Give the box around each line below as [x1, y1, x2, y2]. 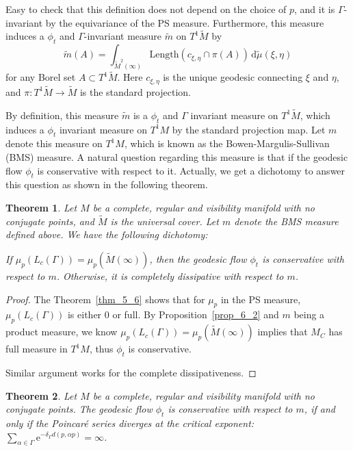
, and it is [294, 2, 335, 16]
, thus [89, 342, 114, 356]
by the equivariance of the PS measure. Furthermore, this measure [45, 15, 324, 29]
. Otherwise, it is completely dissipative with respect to [56, 268, 284, 283]
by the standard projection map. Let [172, 122, 326, 136]
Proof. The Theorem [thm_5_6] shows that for [5, 292, 205, 306]
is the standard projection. [79, 84, 191, 99]
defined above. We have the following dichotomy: [5, 227, 208, 242]
